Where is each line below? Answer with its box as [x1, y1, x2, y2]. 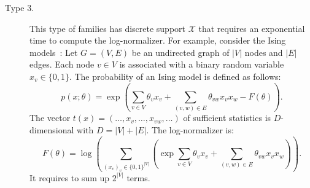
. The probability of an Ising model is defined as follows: [69, 69, 281, 82]
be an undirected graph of [131, 45, 230, 58]
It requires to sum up [29, 171, 110, 184]
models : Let [29, 45, 78, 58]
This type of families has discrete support [29, 22, 186, 34]
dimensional [29, 123, 74, 136]
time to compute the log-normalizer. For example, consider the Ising [29, 34, 286, 47]
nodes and [244, 45, 283, 58]
